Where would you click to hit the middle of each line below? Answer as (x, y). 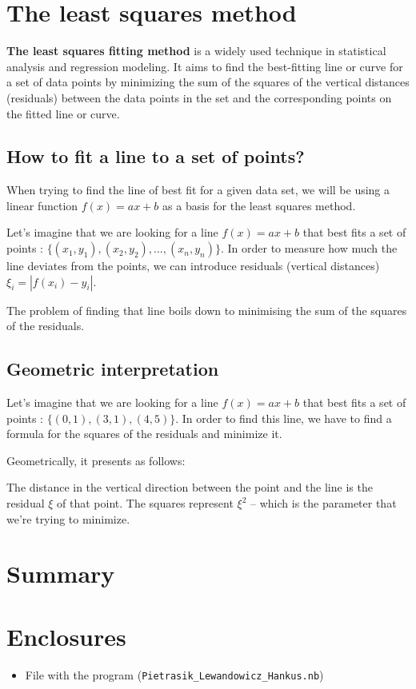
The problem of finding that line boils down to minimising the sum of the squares (207, 310)
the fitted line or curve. (63, 113)
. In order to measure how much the (309, 248)
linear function (42, 205)
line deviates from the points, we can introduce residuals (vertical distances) (193, 266)
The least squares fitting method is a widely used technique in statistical (196, 51)
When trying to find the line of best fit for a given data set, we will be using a (198, 190)
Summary (61, 574)
